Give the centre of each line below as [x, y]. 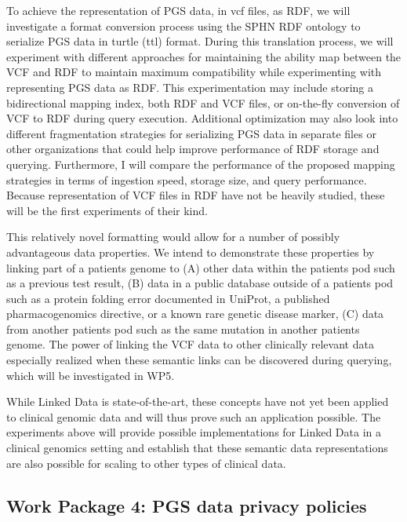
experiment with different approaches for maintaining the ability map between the [204, 56]
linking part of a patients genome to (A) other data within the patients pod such [201, 267]
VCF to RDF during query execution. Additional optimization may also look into [202, 118]
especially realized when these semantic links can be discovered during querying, [199, 360]
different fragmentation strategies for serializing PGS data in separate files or [191, 133]
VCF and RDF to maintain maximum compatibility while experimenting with [194, 72]
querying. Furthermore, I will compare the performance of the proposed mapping [201, 164]
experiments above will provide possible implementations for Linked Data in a [194, 432]
